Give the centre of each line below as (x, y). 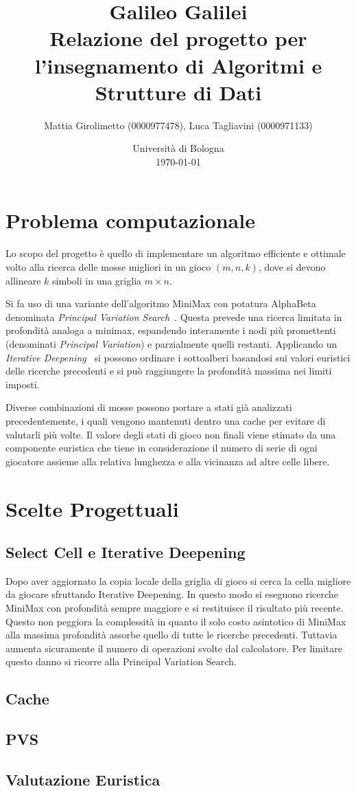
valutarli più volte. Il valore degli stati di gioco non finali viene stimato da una (171, 434)
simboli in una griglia (97, 280)
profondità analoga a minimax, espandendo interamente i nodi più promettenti (171, 330)
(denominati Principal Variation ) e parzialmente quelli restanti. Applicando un (171, 343)
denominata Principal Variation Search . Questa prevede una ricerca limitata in (174, 316)
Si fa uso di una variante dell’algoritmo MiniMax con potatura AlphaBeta (161, 303)
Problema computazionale (130, 220)
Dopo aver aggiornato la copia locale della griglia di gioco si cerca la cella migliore (178, 580)
